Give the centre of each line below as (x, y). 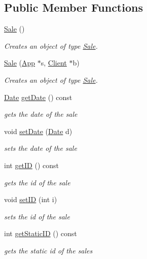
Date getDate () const (38, 97)
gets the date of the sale (41, 114)
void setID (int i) (31, 199)
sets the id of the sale (37, 216)
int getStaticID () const (41, 233)
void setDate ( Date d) (38, 131)
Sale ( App (20, 63)
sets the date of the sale (41, 148)
